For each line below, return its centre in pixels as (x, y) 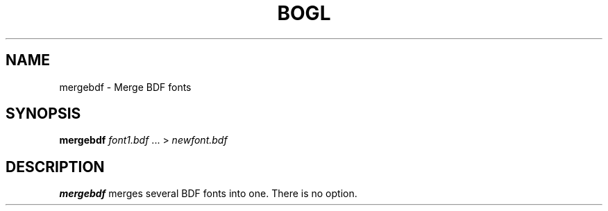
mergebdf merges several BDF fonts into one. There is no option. (208, 194)
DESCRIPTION (55, 167)
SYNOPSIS (43, 114)
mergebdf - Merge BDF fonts (125, 87)
